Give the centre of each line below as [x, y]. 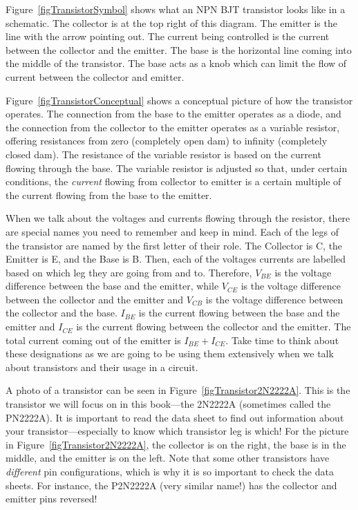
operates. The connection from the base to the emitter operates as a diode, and [173, 114]
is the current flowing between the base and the [239, 313]
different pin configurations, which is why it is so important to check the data [170, 471]
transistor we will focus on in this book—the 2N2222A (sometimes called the [168, 404]
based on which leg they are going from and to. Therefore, [129, 272]
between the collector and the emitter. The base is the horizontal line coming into [179, 49]
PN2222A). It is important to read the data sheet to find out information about [175, 417]
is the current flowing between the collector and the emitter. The [214, 327]
